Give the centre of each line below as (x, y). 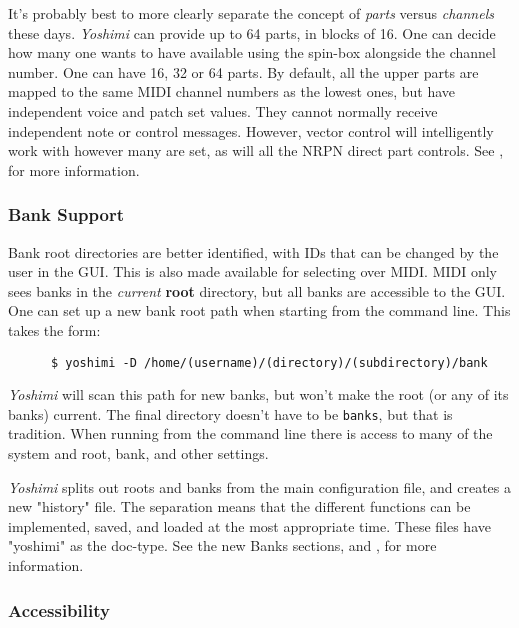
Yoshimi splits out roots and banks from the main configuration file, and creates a (260, 486)
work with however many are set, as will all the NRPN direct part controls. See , (256, 150)
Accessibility (59, 609)
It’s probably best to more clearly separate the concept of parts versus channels (251, 13)
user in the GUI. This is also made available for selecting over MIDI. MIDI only (253, 271)
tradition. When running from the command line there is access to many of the (250, 433)
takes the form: (54, 329)
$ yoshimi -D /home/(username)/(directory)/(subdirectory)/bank (269, 362)
